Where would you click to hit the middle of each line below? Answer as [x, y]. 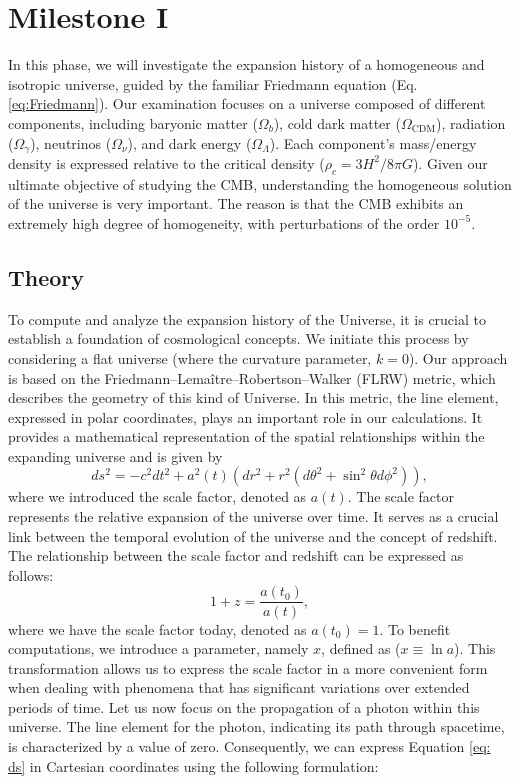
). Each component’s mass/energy [373, 142]
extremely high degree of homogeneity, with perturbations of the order [224, 222]
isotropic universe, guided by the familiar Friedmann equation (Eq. [213, 83]
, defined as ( [361, 648]
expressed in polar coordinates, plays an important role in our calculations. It [245, 416]
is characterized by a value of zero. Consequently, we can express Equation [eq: [249, 746]
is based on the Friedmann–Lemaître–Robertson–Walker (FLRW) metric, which [252, 377]
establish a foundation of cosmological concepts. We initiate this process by [238, 338]
